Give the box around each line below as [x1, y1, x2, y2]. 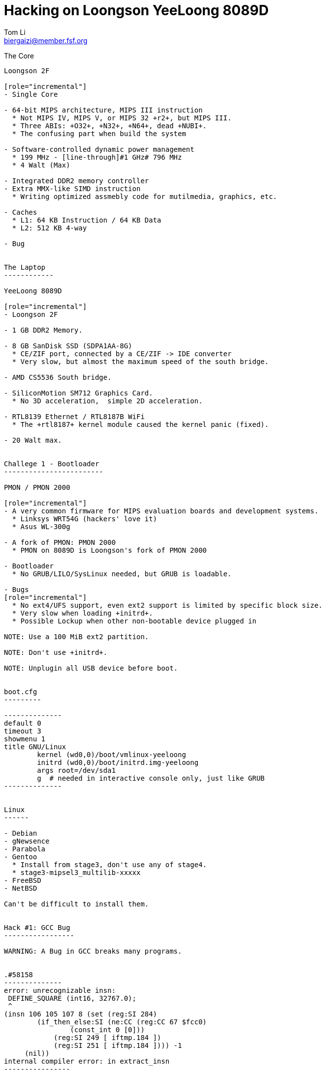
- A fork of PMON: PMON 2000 [4, 538, 116, 546]
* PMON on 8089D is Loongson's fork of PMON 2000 [12, 546, 207, 554]
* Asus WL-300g [12, 522, 70, 531]
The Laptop [4, 263, 46, 271]
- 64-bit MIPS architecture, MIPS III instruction [4, 106, 203, 114]
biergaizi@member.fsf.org [4, 36, 88, 45]
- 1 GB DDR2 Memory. [4, 326, 83, 334]
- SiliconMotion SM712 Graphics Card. [4, 389, 153, 397]
